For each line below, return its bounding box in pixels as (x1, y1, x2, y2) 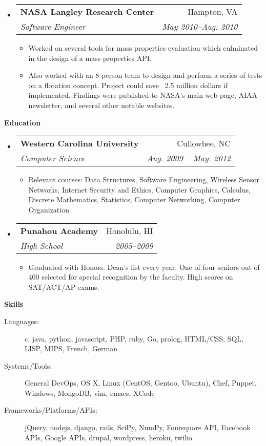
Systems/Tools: (4, 360, 52, 371)
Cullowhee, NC (177, 137, 231, 150)
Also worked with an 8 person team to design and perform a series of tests (28, 70, 262, 80)
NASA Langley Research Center (20, 6, 154, 17)
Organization (28, 204, 69, 215)
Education (4, 117, 41, 128)
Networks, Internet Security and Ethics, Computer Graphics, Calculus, (28, 184, 251, 195)
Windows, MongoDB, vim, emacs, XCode (25, 387, 155, 398)
